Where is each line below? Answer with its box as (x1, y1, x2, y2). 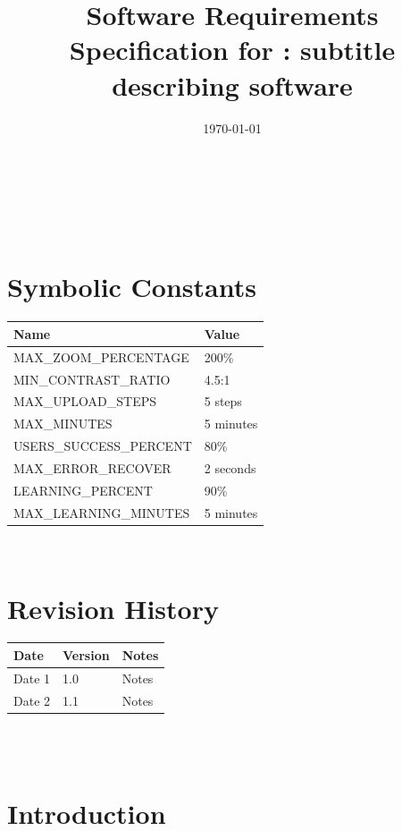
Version (63, 645, 110, 664)
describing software (112, 66, 353, 103)
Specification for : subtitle (69, 31, 396, 68)
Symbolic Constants (7, 268, 256, 305)
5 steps (204, 392, 242, 411)
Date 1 (13, 668, 51, 687)
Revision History (7, 589, 219, 626)
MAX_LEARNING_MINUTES (13, 503, 190, 521)
